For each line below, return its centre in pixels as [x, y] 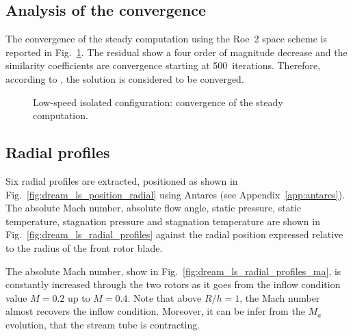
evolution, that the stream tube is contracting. [103, 324]
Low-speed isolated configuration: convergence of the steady [158, 102]
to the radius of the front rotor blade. [84, 247]
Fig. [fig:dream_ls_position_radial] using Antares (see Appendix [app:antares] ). [175, 194]
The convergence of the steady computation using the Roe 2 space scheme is [166, 39]
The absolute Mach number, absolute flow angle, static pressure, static [154, 208]
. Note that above [165, 297]
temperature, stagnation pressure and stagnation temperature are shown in [163, 221]
